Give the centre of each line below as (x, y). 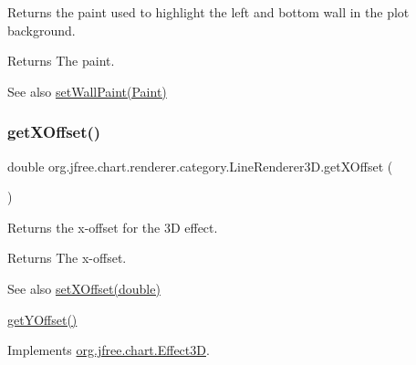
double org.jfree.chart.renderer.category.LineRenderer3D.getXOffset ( (200, 166)
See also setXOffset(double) (84, 288)
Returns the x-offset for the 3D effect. (113, 227)
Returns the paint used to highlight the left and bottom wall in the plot (208, 12)
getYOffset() (42, 319)
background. (42, 30)
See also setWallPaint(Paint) (87, 91)
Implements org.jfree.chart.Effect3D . (109, 350)
